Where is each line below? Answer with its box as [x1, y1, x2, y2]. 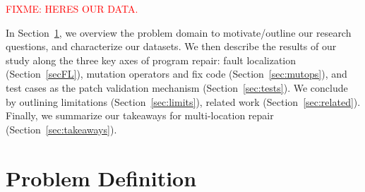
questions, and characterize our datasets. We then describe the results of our [6, 39, 337, 54]
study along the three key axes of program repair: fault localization [6, 52, 297, 67]
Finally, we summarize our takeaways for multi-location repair [6, 108, 274, 123]
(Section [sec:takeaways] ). [6, 121, 117, 136]
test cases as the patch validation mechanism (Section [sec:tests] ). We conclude [6, 80, 348, 95]
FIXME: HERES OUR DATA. [6, 1, 138, 16]
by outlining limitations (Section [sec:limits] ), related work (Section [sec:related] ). [6, 94, 361, 109]
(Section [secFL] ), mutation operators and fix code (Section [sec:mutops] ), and [6, 66, 347, 81]
